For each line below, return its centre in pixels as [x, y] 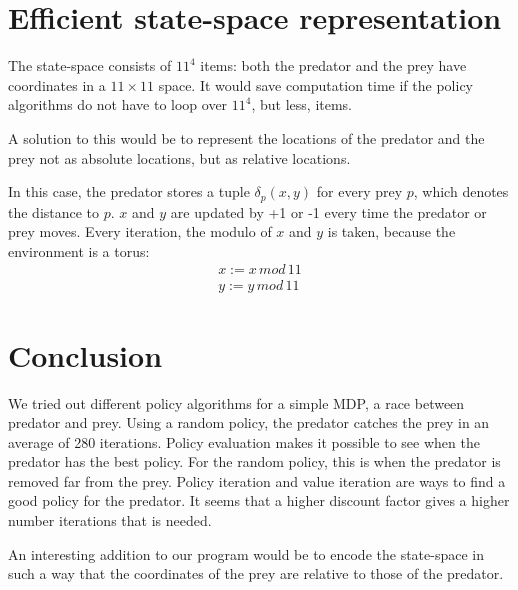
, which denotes [461, 191]
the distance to [54, 211]
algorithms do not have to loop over [118, 104]
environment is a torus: [79, 250]
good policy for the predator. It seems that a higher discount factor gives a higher [259, 500]
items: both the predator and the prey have [333, 65]
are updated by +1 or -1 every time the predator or [328, 211]
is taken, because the [391, 231]
